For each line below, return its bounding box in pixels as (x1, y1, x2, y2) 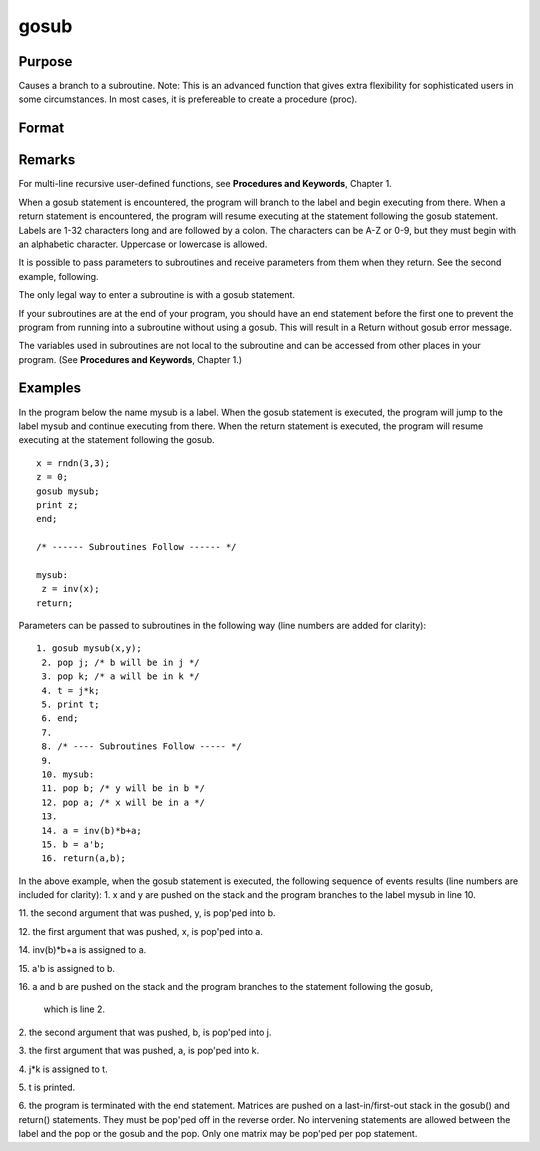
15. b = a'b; (41, 838, 105, 850)
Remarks (18, 151, 76, 169)
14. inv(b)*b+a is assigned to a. (18, 944, 147, 956)
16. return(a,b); (41, 853, 127, 864)
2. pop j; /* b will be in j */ (41, 656, 200, 668)
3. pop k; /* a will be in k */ (41, 671, 200, 682)
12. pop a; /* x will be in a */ (41, 796, 205, 808)
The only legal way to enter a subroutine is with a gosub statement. (18, 289, 295, 301)
